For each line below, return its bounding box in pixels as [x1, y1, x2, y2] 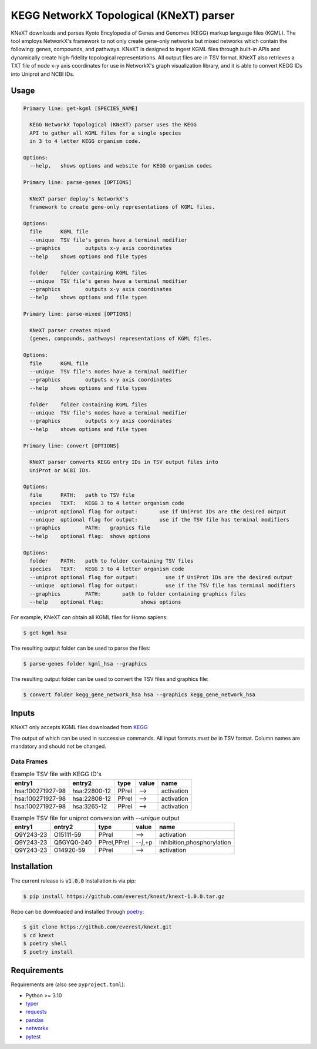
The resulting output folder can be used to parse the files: [11, 644, 151, 652]
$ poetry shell [23, 940, 67, 947]
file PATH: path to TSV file [29, 492, 135, 498]
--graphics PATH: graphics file [29, 524, 151, 532]
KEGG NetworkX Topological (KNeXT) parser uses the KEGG [29, 121, 197, 128]
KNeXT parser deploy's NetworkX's [29, 195, 129, 202]
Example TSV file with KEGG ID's [11, 770, 102, 779]
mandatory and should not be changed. [11, 743, 107, 750]
